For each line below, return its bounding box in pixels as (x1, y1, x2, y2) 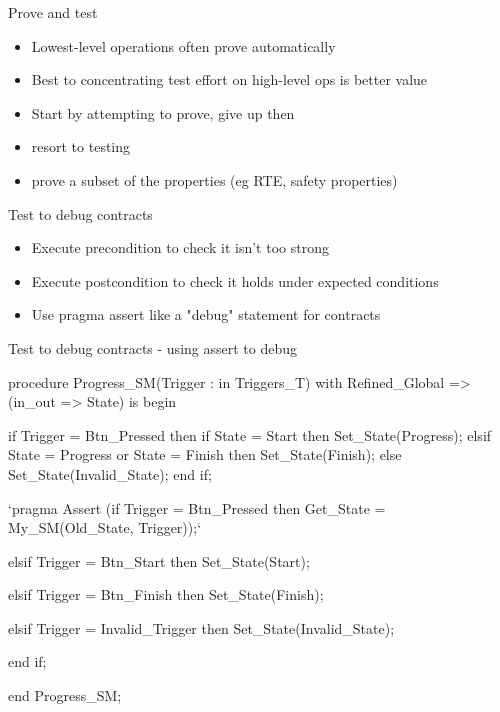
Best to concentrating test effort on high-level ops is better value (31, 69, 428, 90)
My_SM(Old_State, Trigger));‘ (8, 517, 202, 538)
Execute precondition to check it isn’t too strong (31, 237, 329, 258)
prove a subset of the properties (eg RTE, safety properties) (31, 169, 398, 190)
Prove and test (8, 2, 98, 22)
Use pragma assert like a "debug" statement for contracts (31, 304, 381, 325)
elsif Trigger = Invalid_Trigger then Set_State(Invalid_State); (8, 617, 395, 638)
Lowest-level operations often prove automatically (31, 35, 336, 56)
